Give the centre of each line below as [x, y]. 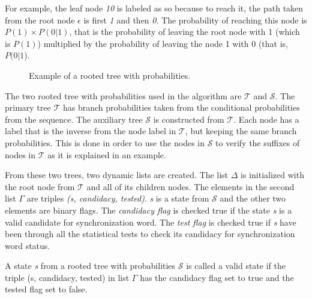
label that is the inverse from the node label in [91, 131]
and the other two [253, 198]
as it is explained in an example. [107, 154]
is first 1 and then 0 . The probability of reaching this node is [195, 20]
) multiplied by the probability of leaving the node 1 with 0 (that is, [163, 43]
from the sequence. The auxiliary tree [74, 119]
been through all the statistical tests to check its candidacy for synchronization [150, 234]
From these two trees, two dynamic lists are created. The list [117, 175]
